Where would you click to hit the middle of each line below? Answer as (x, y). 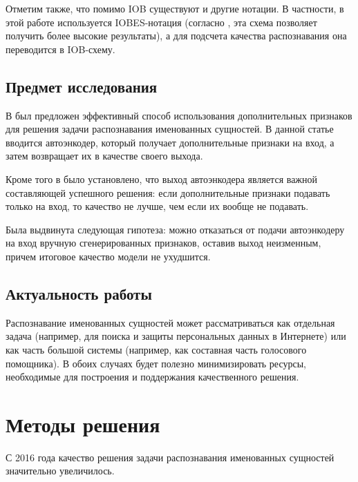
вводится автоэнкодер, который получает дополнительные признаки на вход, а (170, 142)
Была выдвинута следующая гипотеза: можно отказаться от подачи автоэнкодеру (175, 229)
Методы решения (83, 424)
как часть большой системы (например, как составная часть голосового (156, 349)
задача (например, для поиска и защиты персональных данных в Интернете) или (176, 336)
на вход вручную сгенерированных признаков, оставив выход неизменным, (163, 243)
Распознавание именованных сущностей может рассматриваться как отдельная (170, 322)
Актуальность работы (79, 293)
